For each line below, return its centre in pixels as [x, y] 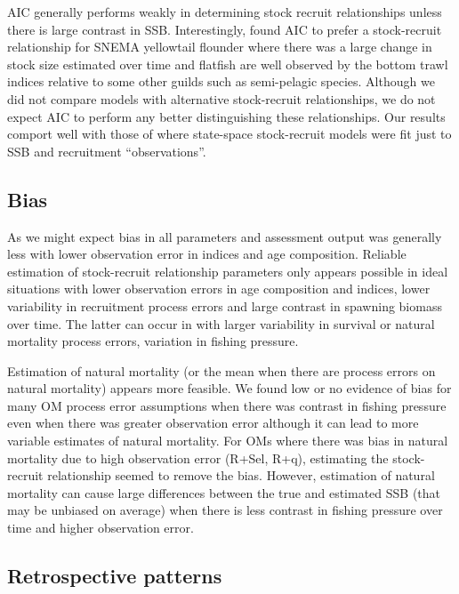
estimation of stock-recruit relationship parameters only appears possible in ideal [228, 271]
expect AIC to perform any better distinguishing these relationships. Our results [226, 116]
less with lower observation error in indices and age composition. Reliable [207, 254]
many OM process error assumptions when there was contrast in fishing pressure [227, 405]
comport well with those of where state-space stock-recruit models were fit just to [229, 134]
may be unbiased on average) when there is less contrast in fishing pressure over [225, 510]
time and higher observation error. [101, 528]
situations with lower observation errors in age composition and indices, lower [219, 289]
